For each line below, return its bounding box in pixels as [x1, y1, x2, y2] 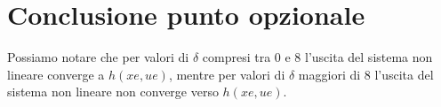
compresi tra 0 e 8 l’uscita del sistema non [202, 48, 433, 66]
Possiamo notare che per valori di [7, 48, 189, 66]
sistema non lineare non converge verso [7, 82, 219, 101]
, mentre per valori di [168, 65, 285, 83]
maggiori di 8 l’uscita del [298, 65, 434, 83]
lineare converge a [7, 65, 105, 83]
